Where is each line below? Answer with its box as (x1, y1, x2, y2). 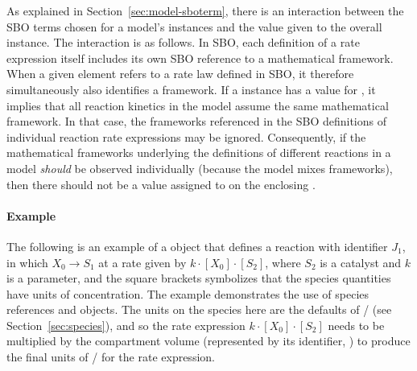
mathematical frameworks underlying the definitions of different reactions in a (6, 144, 391, 161)
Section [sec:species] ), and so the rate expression (6, 316, 246, 333)
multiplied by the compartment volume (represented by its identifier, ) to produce (6, 332, 411, 349)
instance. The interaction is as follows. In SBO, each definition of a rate (6, 34, 360, 51)
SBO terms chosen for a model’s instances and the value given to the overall (6, 18, 382, 35)
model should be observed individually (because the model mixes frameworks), (6, 159, 393, 176)
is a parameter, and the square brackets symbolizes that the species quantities (6, 270, 391, 286)
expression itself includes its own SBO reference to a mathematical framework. (6, 49, 394, 66)
